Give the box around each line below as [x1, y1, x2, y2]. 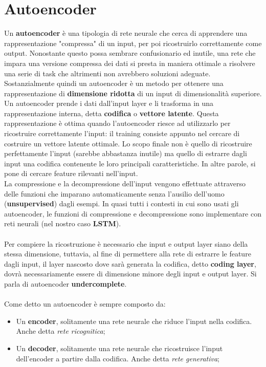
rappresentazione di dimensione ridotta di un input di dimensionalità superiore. [4, 88, 262, 98]
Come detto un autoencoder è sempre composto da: [4, 298, 166, 309]
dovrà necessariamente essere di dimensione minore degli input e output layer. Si [4, 268, 257, 279]
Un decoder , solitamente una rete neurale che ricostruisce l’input [16, 342, 223, 353]
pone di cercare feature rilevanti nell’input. [4, 168, 138, 179]
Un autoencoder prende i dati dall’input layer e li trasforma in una [4, 98, 214, 109]
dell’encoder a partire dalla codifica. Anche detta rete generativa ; [16, 353, 219, 363]
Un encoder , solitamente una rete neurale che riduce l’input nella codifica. [16, 315, 252, 326]
